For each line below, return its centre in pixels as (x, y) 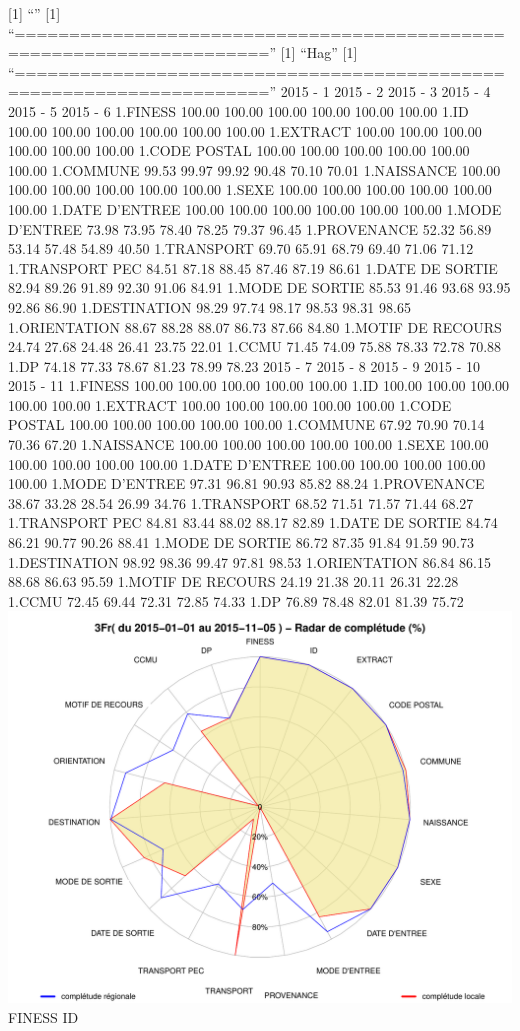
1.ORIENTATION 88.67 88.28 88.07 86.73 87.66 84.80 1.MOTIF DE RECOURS (255, 326)
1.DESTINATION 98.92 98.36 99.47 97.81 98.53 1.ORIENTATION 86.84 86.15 (250, 561)
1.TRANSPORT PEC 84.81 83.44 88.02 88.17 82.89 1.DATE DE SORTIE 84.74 (253, 522)
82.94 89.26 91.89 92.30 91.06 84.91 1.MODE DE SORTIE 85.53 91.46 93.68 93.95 (259, 287)
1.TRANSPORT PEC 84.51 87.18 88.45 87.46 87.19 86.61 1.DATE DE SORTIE (253, 267)
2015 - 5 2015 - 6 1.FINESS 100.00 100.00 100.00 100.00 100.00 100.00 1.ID (238, 110)
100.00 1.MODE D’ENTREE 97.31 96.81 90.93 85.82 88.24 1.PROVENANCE (246, 483)
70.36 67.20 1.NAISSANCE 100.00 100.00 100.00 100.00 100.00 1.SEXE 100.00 (248, 444)
